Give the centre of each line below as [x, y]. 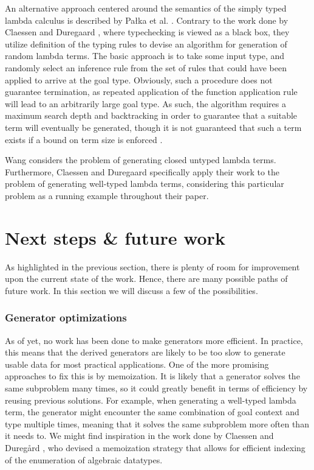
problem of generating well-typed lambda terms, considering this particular [145, 184]
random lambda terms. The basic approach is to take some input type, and [145, 56]
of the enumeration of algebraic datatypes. [84, 459]
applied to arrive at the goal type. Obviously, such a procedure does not [139, 79]
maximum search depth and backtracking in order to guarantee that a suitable [151, 115]
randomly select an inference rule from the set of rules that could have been [146, 67]
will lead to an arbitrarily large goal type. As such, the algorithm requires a [145, 103]
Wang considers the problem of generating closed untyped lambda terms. [141, 160]
